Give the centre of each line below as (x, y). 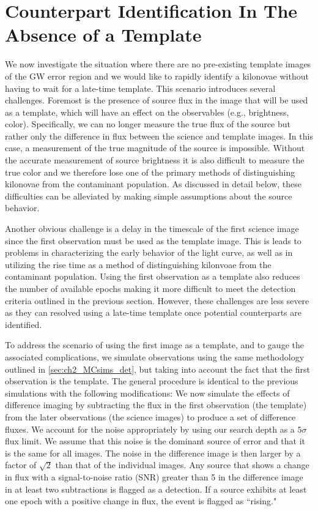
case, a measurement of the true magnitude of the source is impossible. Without (155, 148)
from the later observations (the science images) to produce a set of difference (150, 416)
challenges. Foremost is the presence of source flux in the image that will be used (157, 100)
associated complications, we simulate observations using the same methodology (155, 356)
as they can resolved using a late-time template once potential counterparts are (153, 312)
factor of (21, 465)
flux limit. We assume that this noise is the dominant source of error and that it (155, 441)
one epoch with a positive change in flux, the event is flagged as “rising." (141, 501)
